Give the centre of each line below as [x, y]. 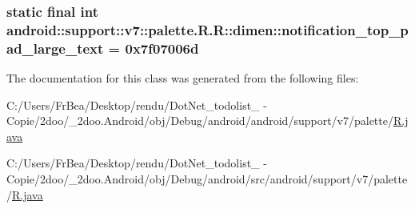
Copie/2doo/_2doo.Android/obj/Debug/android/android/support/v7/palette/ [200, 121]
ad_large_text [55, 48]
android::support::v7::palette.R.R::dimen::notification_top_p [207, 29]
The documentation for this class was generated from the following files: [183, 78]
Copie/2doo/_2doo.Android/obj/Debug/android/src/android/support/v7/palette [207, 179]
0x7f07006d [162, 48]
